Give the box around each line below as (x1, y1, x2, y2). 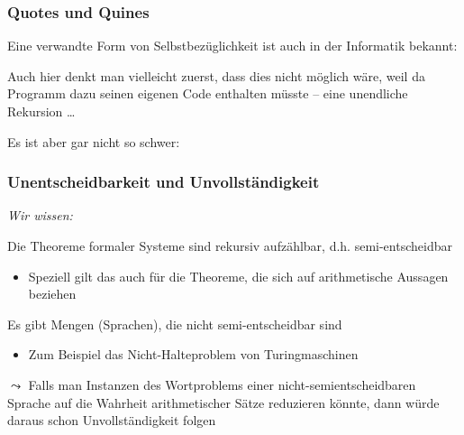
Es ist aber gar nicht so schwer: (7, 132, 180, 151)
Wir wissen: (7, 206, 73, 225)
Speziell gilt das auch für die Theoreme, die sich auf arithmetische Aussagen (28, 266, 449, 285)
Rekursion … (7, 102, 76, 120)
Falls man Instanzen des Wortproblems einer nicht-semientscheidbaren (28, 375, 416, 393)
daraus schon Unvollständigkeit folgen (7, 411, 216, 430)
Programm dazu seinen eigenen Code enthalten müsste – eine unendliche (7, 84, 408, 103)
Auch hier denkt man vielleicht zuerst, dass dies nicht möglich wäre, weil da (7, 66, 425, 85)
